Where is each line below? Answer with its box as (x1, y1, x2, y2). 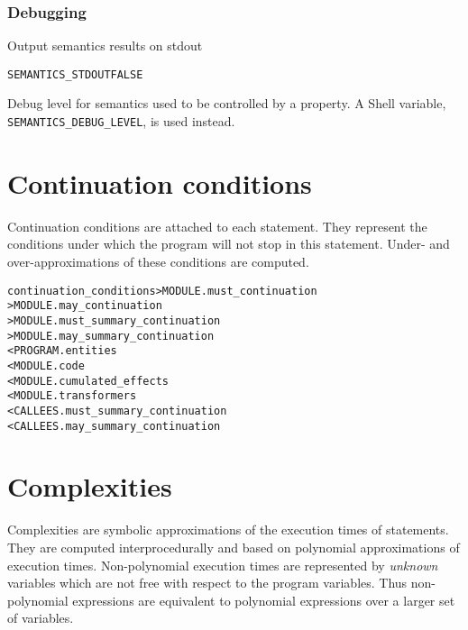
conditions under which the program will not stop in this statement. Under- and (7, 234, 450, 253)
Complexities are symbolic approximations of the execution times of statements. (7, 520, 449, 539)
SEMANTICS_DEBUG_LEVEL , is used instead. (7, 112, 235, 131)
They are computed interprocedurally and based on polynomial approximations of (7, 537, 460, 556)
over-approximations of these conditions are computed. (7, 252, 309, 271)
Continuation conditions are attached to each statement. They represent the (7, 216, 427, 235)
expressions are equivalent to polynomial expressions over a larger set (72, 590, 455, 609)
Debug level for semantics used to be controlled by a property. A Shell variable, (7, 94, 446, 113)
